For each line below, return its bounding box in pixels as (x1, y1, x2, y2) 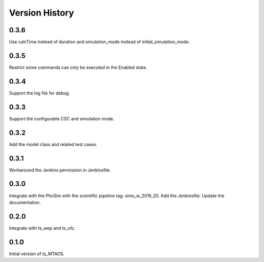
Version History (9, 7, 74, 18)
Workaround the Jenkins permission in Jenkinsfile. (9, 167, 111, 173)
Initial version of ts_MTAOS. (9, 251, 65, 257)
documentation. (9, 199, 41, 205)
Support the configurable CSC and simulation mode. (9, 115, 114, 122)
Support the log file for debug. (9, 90, 70, 96)
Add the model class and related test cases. (9, 141, 98, 147)
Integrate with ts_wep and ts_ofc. (9, 225, 76, 231)
